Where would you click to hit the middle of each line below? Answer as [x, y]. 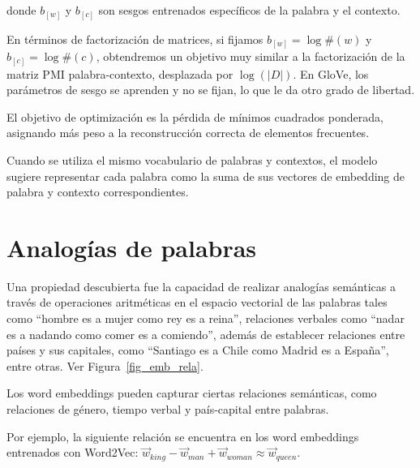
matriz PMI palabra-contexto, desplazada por [120, 73]
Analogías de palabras [132, 247]
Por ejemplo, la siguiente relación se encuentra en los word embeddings [183, 436]
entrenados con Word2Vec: [73, 452]
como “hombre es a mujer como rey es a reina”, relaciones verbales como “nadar [206, 318]
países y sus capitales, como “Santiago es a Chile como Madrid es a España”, [198, 350]
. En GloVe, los [331, 73]
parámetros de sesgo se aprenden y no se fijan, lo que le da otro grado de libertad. [211, 90]
